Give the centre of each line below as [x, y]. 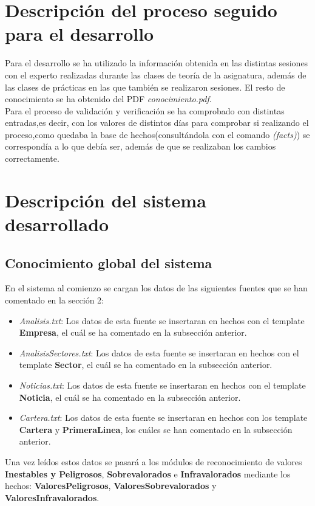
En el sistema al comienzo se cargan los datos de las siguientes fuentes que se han [156, 288]
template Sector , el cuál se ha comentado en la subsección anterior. [146, 365]
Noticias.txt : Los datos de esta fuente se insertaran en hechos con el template [162, 385]
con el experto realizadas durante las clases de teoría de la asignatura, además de [156, 75]
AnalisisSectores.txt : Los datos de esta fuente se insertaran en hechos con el [159, 352]
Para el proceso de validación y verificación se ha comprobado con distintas [145, 110]
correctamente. [32, 158]
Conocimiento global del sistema [109, 262]
